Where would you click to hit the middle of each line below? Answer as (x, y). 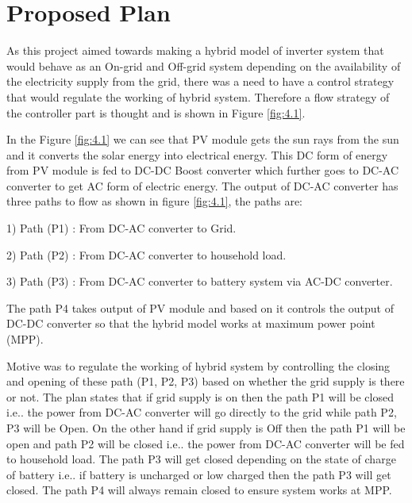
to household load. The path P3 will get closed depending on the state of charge (201, 459)
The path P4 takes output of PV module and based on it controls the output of (200, 307)
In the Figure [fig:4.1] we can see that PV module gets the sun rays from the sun (203, 139)
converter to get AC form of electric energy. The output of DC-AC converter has (202, 185)
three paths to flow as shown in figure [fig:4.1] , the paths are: (154, 201)
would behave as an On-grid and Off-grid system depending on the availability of (204, 65)
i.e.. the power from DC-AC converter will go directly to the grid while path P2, (202, 412)
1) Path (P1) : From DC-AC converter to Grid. (121, 228)
